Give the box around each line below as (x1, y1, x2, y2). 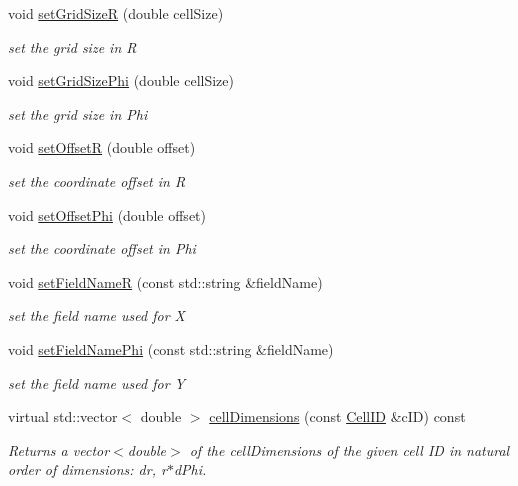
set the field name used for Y (8, 372, 185, 393)
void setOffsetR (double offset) (8, 137, 196, 158)
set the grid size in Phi (8, 103, 148, 124)
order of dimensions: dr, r (8, 459, 167, 480)
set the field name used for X (8, 305, 185, 326)
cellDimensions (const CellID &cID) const (209, 406, 466, 427)
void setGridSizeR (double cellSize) (8, 3, 224, 23)
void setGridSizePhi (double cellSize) (8, 70, 234, 91)
